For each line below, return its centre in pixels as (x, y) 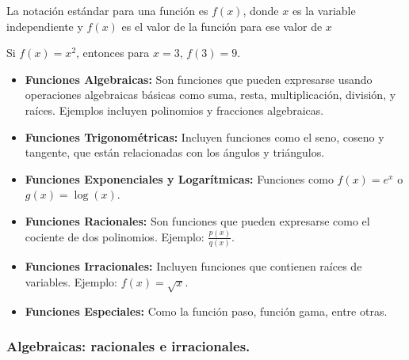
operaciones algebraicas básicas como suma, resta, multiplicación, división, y (210, 95)
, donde (261, 10)
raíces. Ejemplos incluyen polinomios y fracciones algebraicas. (174, 110)
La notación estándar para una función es (107, 10)
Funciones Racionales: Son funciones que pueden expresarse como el (197, 220)
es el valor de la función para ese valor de (222, 26)
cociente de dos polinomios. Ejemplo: (115, 236)
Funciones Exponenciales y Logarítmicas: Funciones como (179, 178)
